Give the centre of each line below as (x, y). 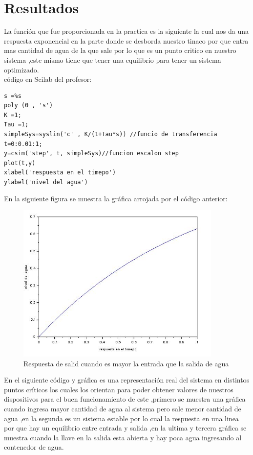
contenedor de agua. (34, 447)
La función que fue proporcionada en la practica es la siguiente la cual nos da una (126, 31)
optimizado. (21, 69)
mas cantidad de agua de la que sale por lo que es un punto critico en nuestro (120, 50)
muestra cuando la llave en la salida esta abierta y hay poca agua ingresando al (123, 437)
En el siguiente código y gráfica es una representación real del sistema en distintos (127, 380)
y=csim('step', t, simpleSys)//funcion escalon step (91, 154)
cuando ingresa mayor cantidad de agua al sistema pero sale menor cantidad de (123, 408)
